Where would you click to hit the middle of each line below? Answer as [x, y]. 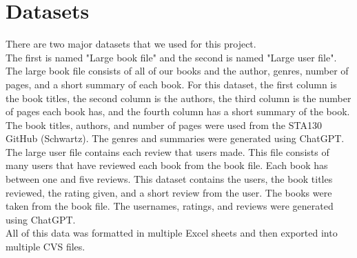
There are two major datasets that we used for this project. [131, 44]
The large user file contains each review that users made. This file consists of [167, 151]
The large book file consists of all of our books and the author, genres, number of [177, 71]
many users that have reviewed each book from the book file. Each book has [167, 165]
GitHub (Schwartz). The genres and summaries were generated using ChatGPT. [175, 138]
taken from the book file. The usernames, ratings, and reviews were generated [170, 206]
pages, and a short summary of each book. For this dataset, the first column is [171, 84]
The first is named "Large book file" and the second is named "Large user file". [171, 57]
